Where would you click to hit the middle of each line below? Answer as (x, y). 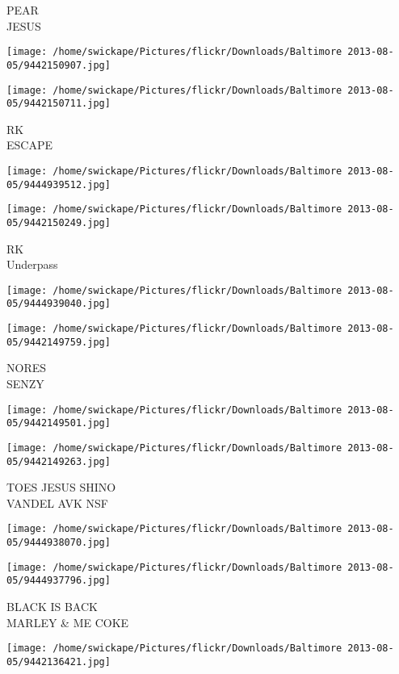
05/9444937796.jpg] (59, 581)
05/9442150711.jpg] (59, 104)
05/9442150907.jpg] (59, 65)
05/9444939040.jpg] (59, 304)
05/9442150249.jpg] (59, 222)
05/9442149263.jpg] (59, 461)
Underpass (32, 264)
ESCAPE (29, 145)
